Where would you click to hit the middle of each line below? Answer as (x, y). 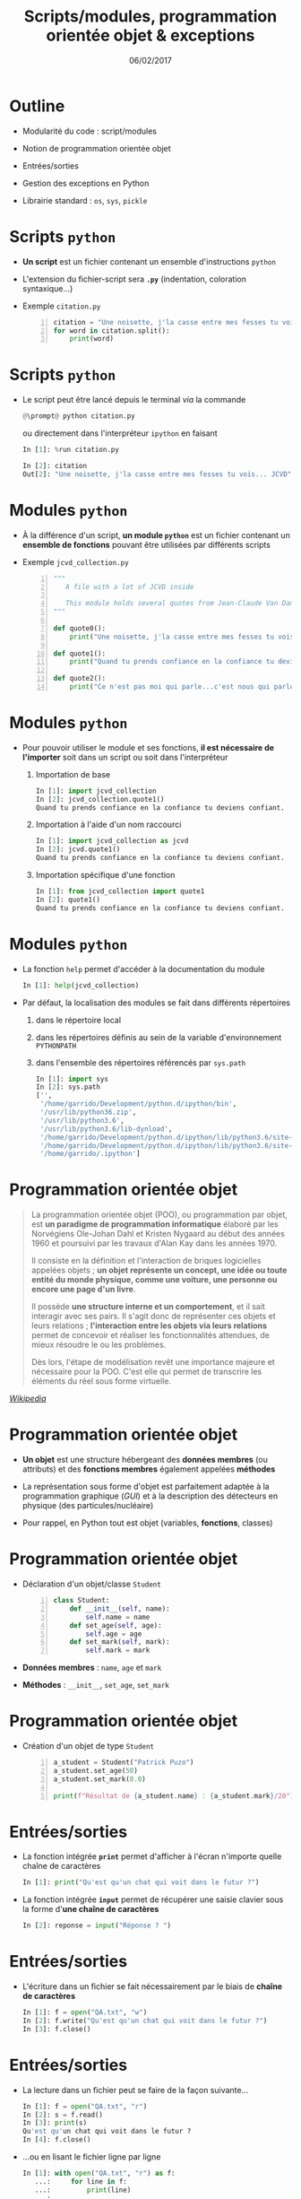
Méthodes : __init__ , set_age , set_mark (96, 1685)
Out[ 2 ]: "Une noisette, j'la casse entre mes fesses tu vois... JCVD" (157, 474)
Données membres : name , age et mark (92, 1668)
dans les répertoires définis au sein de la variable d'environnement (159, 1037)
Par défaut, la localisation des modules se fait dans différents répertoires (156, 1003)
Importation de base (73, 774)
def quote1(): (79, 653)
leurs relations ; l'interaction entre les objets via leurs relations (149, 1325)
